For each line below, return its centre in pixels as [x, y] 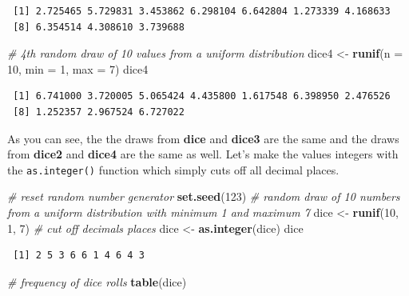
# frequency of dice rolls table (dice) [97, 281]
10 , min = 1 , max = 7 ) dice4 [78, 68]
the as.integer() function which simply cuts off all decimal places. [173, 169]
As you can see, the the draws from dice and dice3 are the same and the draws [203, 138]
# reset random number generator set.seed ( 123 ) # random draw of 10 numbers [204, 196]
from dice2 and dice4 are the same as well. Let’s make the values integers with [203, 154]
